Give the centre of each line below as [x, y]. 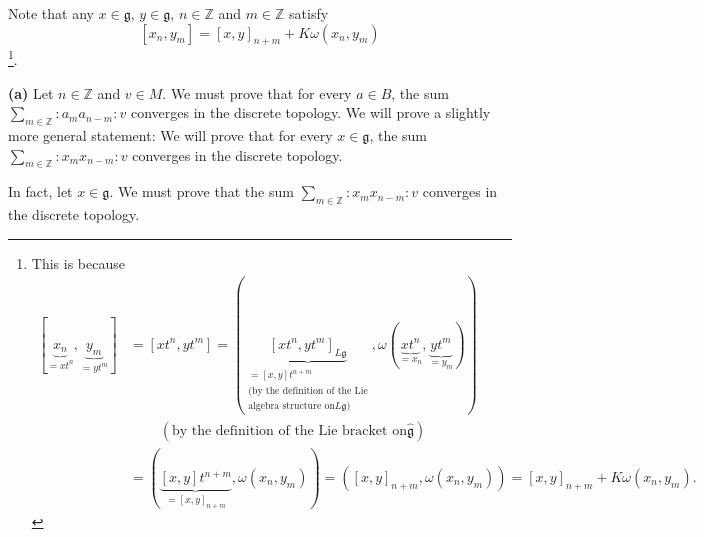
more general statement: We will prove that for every [170, 135]
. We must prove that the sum [201, 191]
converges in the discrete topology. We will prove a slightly [310, 112]
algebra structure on [291, 405]
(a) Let [31, 92]
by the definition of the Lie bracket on [289, 430]
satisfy [309, 13]
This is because [78, 262]
